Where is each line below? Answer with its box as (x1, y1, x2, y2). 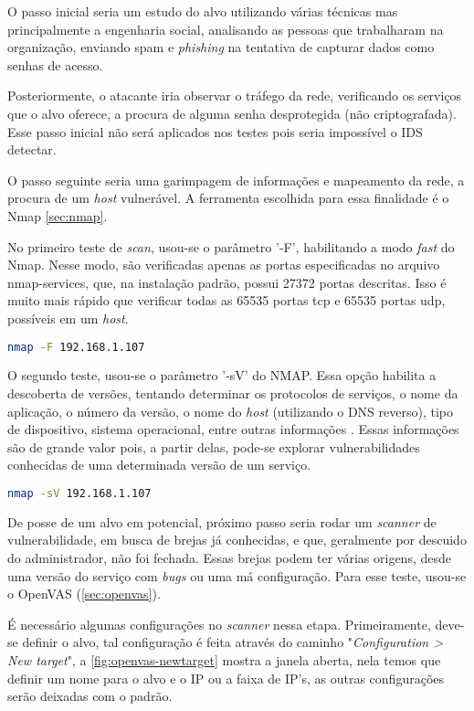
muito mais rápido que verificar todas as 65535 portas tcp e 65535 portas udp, (7, 291, 446, 310)
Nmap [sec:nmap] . (7, 206, 108, 225)
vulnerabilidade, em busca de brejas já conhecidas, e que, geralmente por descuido (7, 530, 467, 549)
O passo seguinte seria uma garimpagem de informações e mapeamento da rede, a (7, 170, 465, 189)
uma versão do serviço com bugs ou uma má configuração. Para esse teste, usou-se (7, 566, 467, 585)
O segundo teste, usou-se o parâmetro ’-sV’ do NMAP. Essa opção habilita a (7, 366, 437, 385)
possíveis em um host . (7, 308, 129, 327)
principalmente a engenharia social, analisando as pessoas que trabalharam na (7, 19, 444, 38)
